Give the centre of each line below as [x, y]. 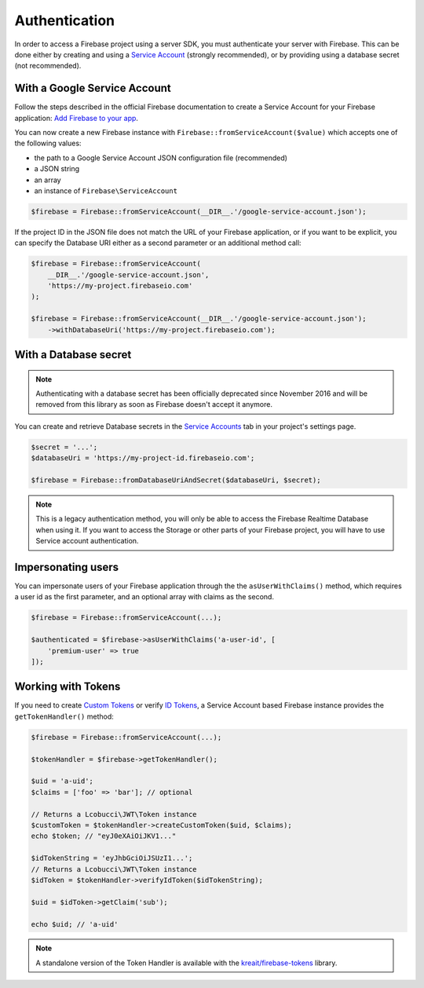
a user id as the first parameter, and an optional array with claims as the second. [144, 597]
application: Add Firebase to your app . [77, 118]
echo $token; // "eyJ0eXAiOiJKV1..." [104, 836]
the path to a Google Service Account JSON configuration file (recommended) [161, 158]
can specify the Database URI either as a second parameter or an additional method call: [158, 243]
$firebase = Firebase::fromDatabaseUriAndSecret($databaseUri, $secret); [176, 480]
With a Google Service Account [93, 88]
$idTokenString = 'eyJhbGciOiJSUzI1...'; [112, 858]
